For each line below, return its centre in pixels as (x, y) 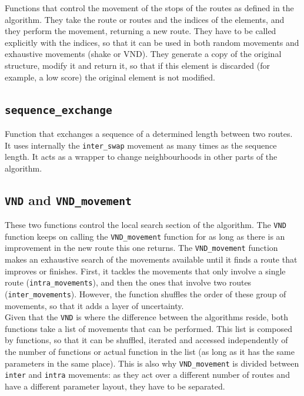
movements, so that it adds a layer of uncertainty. (94, 305)
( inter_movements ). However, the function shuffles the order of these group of (146, 293)
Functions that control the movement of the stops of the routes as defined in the (149, 8)
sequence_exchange (59, 110)
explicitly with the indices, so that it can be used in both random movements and (152, 42)
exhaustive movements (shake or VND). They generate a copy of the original (143, 54)
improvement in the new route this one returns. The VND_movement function (141, 248)
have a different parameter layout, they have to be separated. (115, 386)
